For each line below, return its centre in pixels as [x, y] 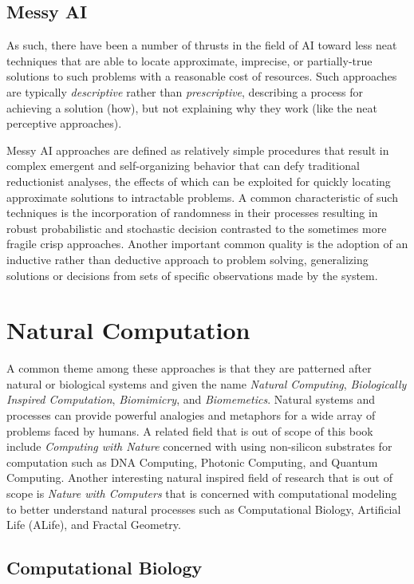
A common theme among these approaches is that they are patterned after [189, 368]
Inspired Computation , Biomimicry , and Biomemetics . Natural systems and [191, 399]
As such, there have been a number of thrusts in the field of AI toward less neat [202, 45]
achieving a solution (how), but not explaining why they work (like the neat [192, 107]
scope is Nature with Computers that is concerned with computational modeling [202, 493]
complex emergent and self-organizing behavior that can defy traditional [183, 166]
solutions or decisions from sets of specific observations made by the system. [192, 275]
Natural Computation [128, 330]
